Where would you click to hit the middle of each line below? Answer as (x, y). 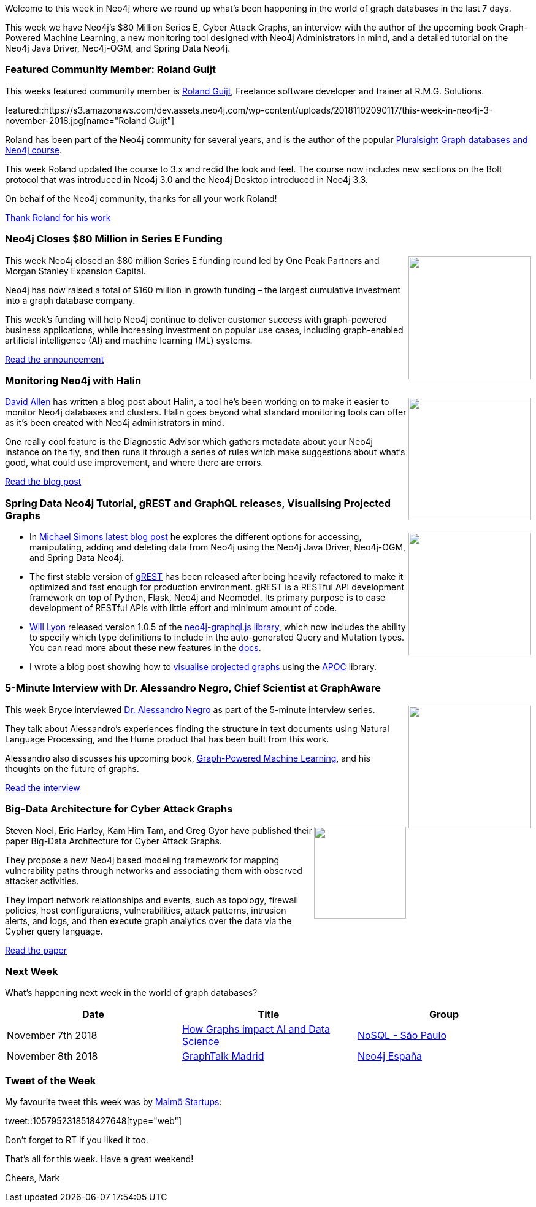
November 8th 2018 (52, 1056)
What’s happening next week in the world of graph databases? (131, 993)
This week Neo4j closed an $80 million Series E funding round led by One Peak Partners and (192, 260)
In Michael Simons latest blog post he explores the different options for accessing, (196, 537)
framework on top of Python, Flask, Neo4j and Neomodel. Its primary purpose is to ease (208, 597)
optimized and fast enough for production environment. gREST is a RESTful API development (217, 587)
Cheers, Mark (33, 1178)
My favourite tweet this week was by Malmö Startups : (113, 1102)
